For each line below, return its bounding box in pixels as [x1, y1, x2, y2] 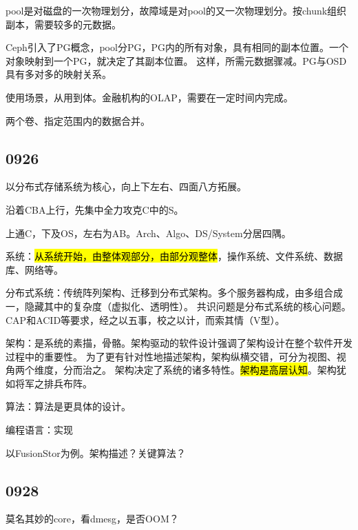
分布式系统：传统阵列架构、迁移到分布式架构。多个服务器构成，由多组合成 [6, 285, 343, 300]
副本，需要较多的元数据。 [6, 17, 121, 31]
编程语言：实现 [6, 422, 73, 437]
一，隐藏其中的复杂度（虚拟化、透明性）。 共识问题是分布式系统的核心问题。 [6, 298, 351, 313]
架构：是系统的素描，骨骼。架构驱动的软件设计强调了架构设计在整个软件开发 [6, 336, 352, 350]
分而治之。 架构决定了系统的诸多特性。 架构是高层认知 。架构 [63, 363, 337, 377]
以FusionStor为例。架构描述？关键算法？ [6, 445, 186, 460]
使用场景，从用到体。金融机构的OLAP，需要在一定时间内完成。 [6, 90, 293, 104]
